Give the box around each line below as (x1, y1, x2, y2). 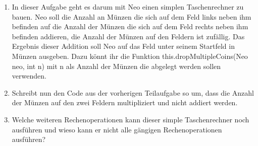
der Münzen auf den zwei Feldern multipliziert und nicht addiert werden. (12, 97, 238, 108)
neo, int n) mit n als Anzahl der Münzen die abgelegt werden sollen (12, 60, 221, 71)
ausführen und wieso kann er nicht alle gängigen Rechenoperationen (12, 124, 222, 134)
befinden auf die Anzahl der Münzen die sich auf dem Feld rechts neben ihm (12, 21, 248, 32)
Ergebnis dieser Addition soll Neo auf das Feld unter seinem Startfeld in (12, 41, 235, 51)
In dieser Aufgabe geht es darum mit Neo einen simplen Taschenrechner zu (12, 2, 244, 12)
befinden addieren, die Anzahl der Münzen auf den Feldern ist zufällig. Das (12, 31, 245, 41)
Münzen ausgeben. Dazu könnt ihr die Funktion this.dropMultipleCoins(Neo (12, 50, 248, 61)
